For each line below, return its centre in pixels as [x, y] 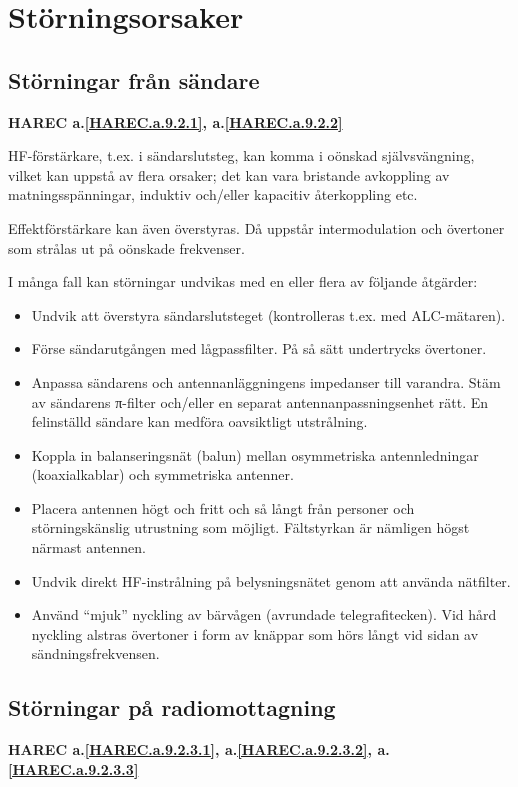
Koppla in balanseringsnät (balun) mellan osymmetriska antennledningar [255, 454]
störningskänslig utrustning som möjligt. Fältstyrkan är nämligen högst [250, 527]
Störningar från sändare [134, 79]
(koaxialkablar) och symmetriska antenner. [162, 474]
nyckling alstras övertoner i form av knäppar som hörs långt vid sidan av [255, 633]
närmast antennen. [88, 547]
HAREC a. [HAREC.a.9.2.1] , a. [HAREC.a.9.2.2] [175, 121]
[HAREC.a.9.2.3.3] [73, 768]
